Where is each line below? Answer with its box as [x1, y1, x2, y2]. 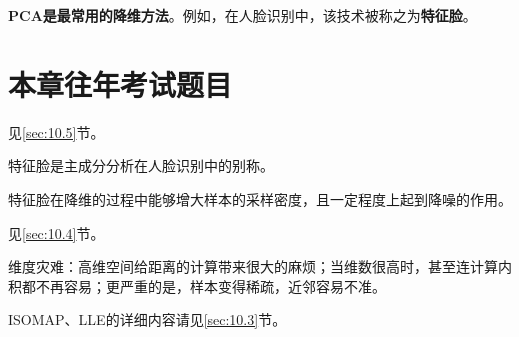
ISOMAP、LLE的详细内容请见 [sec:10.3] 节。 [8, 309, 287, 330]
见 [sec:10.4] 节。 [8, 222, 105, 243]
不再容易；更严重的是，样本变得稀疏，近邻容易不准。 [35, 275, 386, 296]
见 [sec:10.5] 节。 [8, 121, 105, 142]
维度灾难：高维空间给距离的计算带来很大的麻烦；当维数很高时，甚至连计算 [8, 256, 498, 277]
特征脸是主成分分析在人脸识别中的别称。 [8, 155, 274, 176]
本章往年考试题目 [8, 63, 233, 104]
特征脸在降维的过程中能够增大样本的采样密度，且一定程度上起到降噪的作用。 [8, 188, 512, 209]
